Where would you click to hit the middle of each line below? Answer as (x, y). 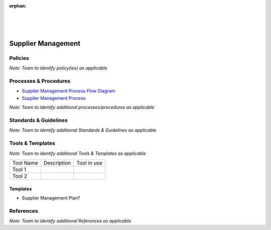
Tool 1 (19, 169)
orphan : (18, 6)
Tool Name (25, 163)
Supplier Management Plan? (51, 198)
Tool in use (89, 163)
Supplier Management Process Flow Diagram (69, 91)
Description (57, 163)
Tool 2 (20, 176)
